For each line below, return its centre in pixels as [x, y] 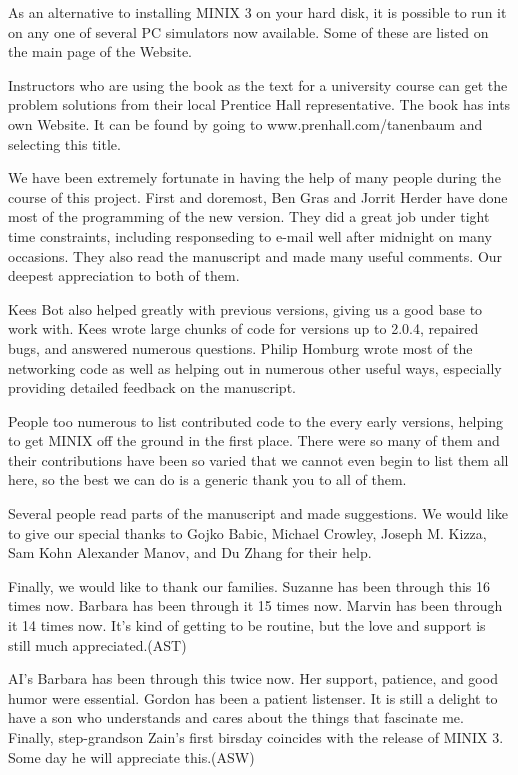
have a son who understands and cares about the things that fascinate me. [236, 717]
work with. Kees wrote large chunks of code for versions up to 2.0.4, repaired [243, 328]
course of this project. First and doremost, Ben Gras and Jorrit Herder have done [258, 196]
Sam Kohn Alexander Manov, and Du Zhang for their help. [190, 552]
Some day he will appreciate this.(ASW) [131, 756]
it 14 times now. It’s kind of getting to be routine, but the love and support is [247, 625]
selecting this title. [64, 143]
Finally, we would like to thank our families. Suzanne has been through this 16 [249, 585]
